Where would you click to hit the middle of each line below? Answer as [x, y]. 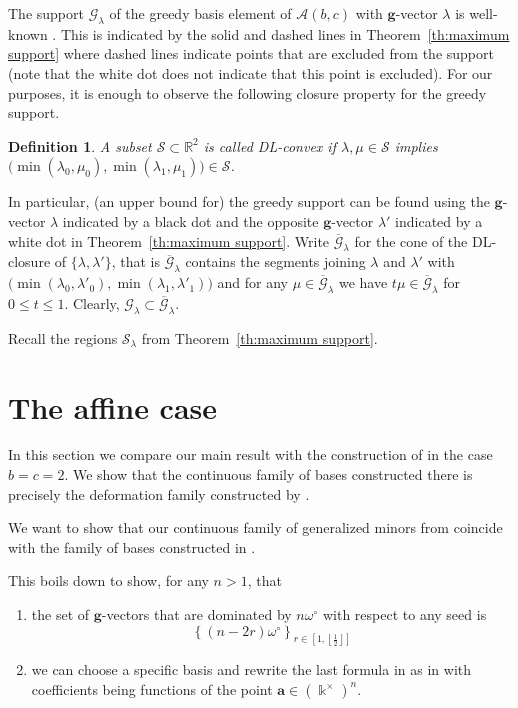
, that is [135, 261]
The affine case [113, 406]
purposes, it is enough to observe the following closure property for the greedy [247, 92]
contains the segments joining [275, 261]
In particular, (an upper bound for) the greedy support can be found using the [249, 201]
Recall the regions [63, 337]
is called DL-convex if [269, 145]
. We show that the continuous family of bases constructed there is [268, 474]
